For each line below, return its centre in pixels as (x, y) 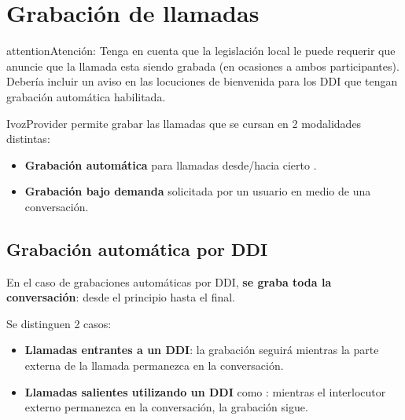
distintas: (28, 139)
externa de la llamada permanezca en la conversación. (154, 365)
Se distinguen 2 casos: (59, 323)
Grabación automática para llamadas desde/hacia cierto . (171, 164)
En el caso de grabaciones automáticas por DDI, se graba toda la (169, 281)
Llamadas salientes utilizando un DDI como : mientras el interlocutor (205, 391)
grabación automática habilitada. (86, 96)
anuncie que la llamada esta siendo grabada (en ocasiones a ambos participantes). (203, 66)
